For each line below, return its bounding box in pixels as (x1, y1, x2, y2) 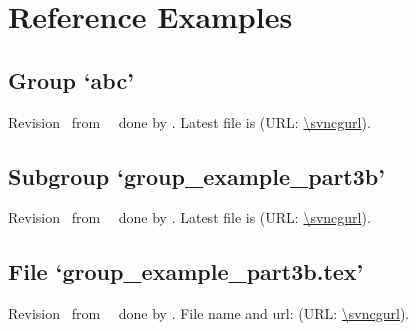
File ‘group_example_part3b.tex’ (8, 256, 364, 287)
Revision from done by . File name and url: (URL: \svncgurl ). (8, 303, 410, 324)
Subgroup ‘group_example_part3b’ (8, 160, 385, 191)
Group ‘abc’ (8, 64, 134, 95)
